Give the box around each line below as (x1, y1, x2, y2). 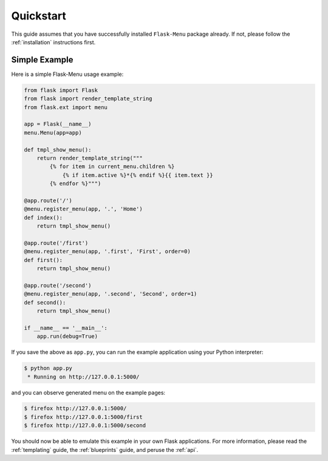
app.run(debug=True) (36, 333, 98, 340)
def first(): (24, 257, 63, 263)
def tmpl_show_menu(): (24, 146, 92, 153)
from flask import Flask (24, 87, 98, 93)
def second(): (24, 299, 66, 306)
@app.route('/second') (24, 282, 92, 289)
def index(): (24, 214, 63, 221)
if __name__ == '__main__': (24, 325, 108, 331)
